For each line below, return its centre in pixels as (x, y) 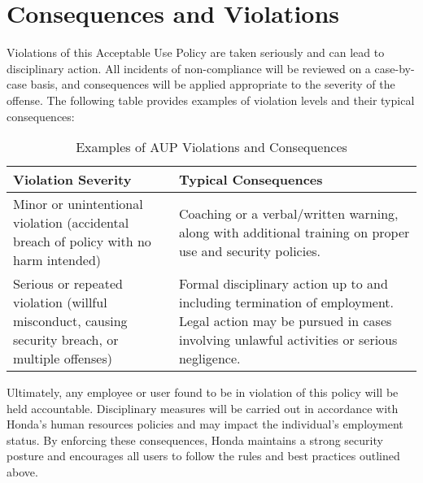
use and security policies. (250, 250)
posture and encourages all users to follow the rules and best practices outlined (203, 456)
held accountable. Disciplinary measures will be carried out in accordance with (203, 408)
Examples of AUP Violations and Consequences (211, 147)
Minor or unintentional (78, 204)
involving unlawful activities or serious (288, 340)
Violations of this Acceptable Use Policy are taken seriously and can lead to (196, 52)
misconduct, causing (70, 321)
